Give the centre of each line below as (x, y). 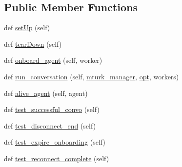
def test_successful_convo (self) (52, 109)
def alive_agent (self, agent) (46, 93)
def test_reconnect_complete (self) (57, 158)
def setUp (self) (27, 28)
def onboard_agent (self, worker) (53, 60)
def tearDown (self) (33, 44)
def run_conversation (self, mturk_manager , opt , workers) (91, 76)
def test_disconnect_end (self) (50, 125)
